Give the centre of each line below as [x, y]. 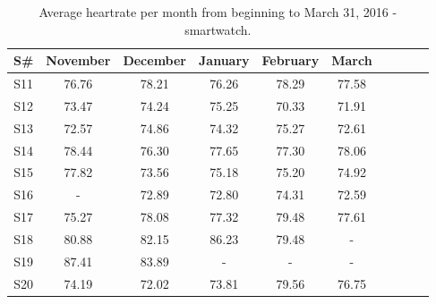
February [291, 60]
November [78, 60]
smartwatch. [218, 29]
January [224, 60]
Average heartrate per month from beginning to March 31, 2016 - [218, 12]
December [155, 60]
